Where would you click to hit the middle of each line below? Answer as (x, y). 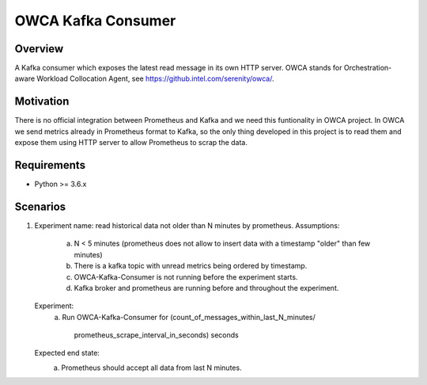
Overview (39, 49)
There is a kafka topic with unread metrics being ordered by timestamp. (191, 266)
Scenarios (40, 206)
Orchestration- (368, 68)
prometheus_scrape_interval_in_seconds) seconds (156, 335)
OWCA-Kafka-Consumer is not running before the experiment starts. (186, 276)
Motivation (42, 102)
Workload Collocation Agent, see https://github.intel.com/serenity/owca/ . (155, 78)
